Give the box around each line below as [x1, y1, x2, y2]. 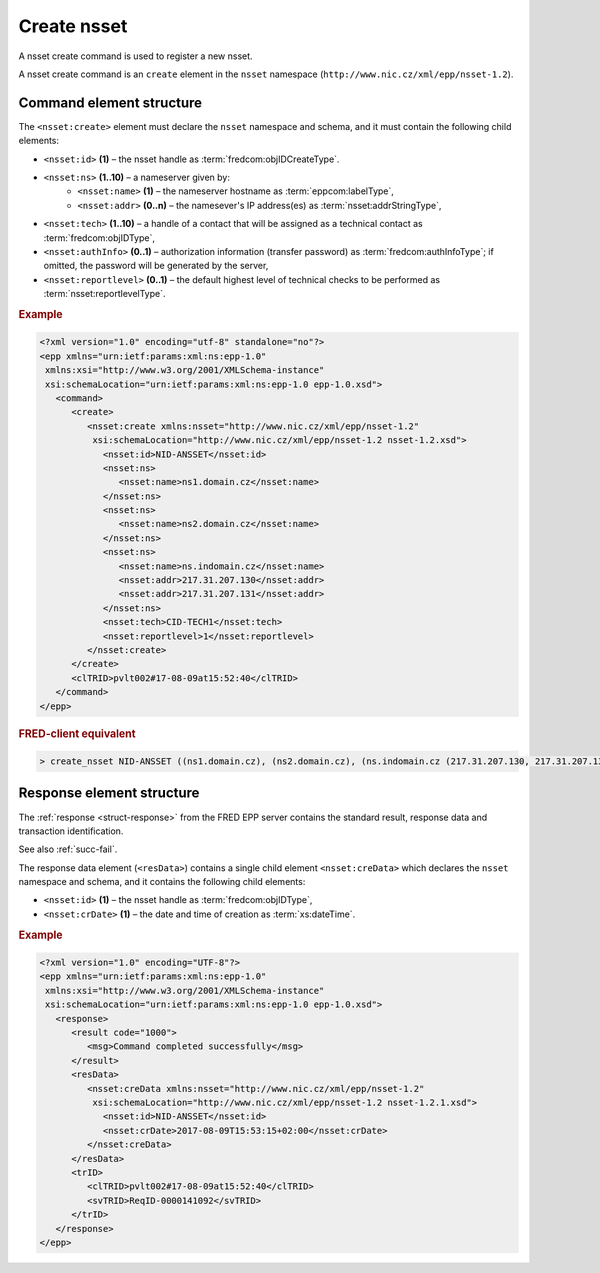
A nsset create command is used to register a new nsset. [18, 50, 254, 62]
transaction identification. [18, 825, 124, 837]
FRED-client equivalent [18, 726, 136, 740]
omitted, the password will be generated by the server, [43, 260, 269, 272]
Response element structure [18, 785, 200, 802]
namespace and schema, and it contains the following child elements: [18, 876, 306, 888]
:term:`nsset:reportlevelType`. [43, 288, 166, 300]
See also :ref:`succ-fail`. [18, 843, 118, 855]
